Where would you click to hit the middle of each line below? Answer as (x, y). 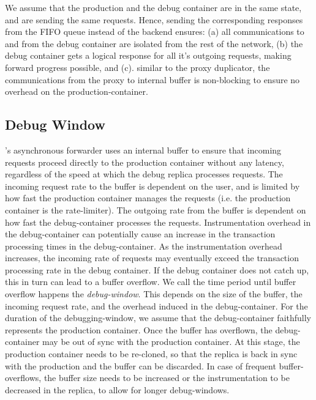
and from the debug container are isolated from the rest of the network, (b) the (154, 43)
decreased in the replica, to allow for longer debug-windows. (117, 389)
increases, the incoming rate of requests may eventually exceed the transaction (152, 258)
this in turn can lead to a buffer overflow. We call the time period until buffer (151, 282)
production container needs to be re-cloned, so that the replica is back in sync (151, 354)
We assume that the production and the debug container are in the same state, (153, 7)
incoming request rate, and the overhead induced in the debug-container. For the (156, 306)
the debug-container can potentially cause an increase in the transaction (140, 234)
